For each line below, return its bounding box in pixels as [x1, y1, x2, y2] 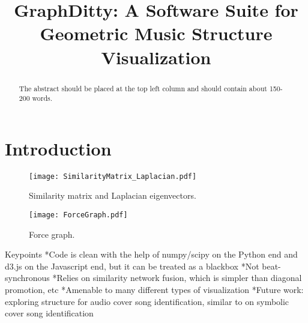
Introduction [5, 136, 112, 160]
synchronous [5, 271, 50, 284]
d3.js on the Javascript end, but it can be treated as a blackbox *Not [5, 259, 259, 272]
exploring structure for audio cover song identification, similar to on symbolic [5, 295, 289, 307]
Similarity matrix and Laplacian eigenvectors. [29, 189, 196, 202]
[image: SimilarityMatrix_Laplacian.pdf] [29, 172, 197, 181]
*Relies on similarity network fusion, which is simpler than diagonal [52, 271, 302, 284]
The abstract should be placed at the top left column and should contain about [19, 83, 267, 93]
